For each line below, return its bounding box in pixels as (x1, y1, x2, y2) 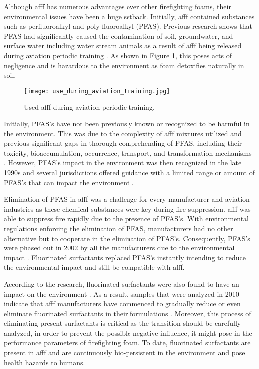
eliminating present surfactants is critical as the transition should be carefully (4, 318, 241, 328)
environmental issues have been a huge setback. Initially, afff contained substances (4, 11, 255, 21)
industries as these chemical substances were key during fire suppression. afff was (4, 203, 251, 214)
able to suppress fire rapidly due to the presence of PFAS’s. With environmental (4, 213, 249, 224)
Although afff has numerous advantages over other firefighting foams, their (4, 1, 231, 11)
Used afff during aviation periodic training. (24, 102, 155, 112)
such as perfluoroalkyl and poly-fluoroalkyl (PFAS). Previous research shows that (4, 21, 252, 31)
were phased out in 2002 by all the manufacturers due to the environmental (4, 243, 235, 253)
